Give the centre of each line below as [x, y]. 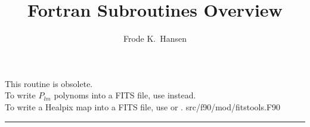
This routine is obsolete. [49, 83]
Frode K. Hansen [155, 38]
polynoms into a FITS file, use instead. [125, 95]
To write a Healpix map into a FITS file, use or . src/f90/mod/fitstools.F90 [143, 106]
